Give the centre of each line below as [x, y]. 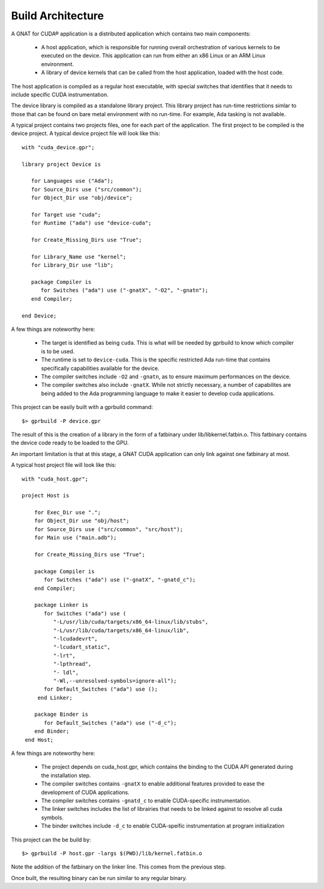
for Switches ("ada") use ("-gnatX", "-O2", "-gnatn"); [124, 291]
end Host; [39, 740]
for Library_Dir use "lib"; [72, 265]
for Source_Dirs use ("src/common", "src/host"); [108, 529]
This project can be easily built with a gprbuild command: [82, 407]
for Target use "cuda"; [66, 214]
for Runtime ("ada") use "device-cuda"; [91, 223]
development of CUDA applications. [85, 792]
